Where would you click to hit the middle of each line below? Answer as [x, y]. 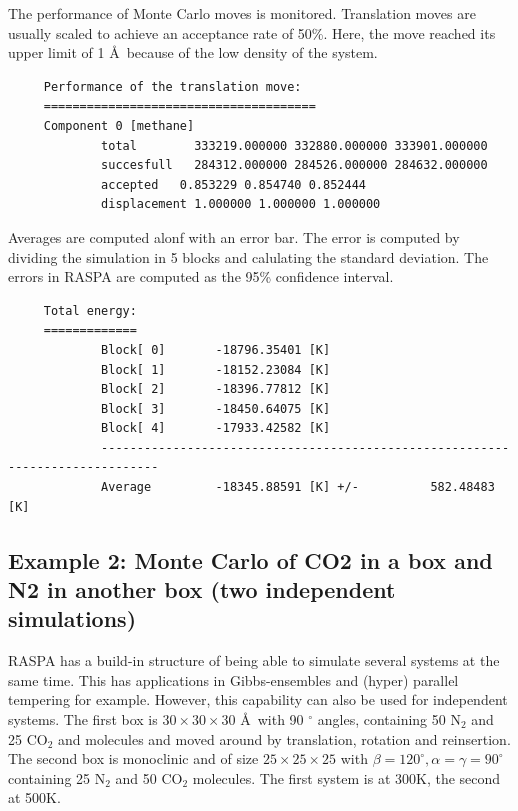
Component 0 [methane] [119, 125]
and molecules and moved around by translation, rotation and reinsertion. [284, 738]
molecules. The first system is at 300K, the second [346, 777]
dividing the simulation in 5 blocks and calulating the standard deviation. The [248, 256]
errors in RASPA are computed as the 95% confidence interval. [201, 276]
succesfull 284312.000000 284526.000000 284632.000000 [294, 165]
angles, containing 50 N [389, 719]
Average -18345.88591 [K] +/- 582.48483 [298, 487]
